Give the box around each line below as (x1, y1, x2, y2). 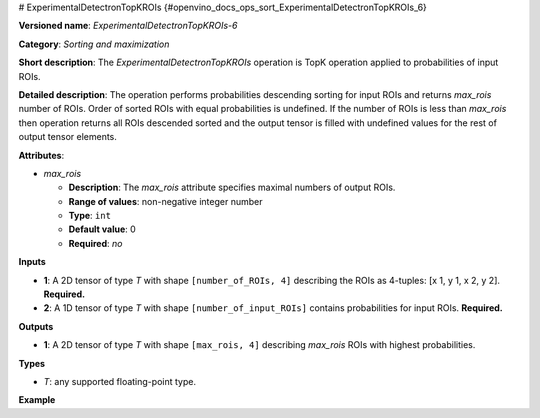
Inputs (18, 256, 47, 268)
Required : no (68, 237, 123, 249)
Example (18, 394, 56, 406)
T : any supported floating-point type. (43, 375, 197, 387)
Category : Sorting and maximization (18, 38, 170, 50)
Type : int (68, 210, 112, 222)
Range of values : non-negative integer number (68, 195, 263, 207)
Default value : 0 (68, 223, 137, 235)
